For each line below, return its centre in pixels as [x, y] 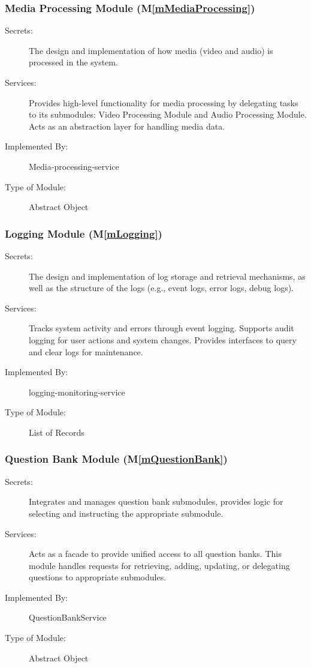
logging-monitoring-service [77, 392]
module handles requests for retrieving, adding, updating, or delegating [159, 565]
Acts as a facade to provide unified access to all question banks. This [155, 554]
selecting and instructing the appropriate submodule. [126, 513]
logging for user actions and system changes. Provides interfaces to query [163, 339]
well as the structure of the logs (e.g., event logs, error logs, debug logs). [161, 288]
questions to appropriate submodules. [98, 577]
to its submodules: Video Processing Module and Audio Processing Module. [168, 114]
